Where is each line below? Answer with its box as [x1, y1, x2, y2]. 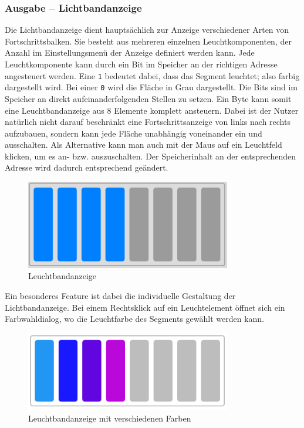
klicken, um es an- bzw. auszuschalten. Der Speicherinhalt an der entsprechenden [5, 150, 296, 162]
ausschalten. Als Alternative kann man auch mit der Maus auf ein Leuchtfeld [5, 138, 282, 151]
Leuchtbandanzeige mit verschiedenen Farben [28, 412, 191, 424]
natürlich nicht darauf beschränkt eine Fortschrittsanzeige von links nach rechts [5, 116, 291, 128]
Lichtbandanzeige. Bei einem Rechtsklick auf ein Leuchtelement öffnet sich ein [5, 301, 285, 313]
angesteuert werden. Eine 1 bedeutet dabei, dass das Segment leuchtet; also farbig [5, 69, 300, 81]
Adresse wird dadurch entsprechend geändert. [5, 161, 168, 174]
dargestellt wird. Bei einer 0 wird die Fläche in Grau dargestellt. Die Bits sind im [5, 81, 298, 93]
